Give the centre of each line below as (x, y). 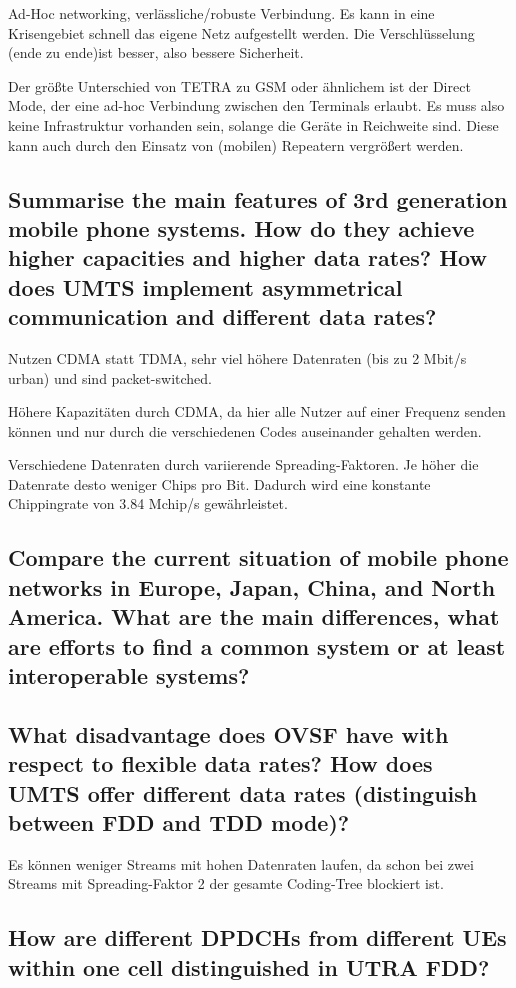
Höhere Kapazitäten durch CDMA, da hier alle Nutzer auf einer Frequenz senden (257, 411)
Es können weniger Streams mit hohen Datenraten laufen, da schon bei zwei (241, 863)
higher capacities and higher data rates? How (247, 257)
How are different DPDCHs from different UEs (257, 937)
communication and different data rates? (222, 316)
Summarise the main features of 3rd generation (258, 198)
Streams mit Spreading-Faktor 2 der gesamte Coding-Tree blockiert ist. (226, 883)
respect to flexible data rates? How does (220, 763)
